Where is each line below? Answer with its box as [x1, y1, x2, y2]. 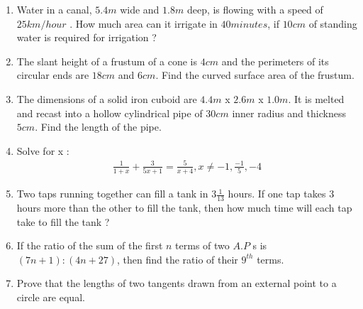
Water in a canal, [16, 2, 92, 16]
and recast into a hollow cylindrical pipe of [16, 105, 203, 120]
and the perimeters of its [221, 53, 329, 68]
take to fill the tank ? [16, 214, 110, 229]
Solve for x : [16, 143, 69, 158]
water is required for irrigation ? [16, 30, 157, 45]
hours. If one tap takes [228, 186, 326, 201]
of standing [308, 16, 357, 31]
